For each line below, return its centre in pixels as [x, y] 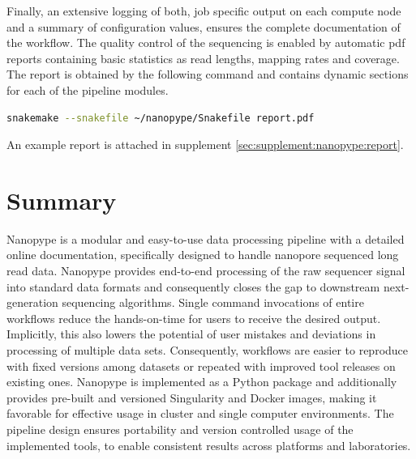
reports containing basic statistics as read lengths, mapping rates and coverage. [203, 58]
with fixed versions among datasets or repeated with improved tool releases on [201, 365]
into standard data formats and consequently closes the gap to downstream [193, 286]
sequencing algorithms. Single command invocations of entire [213, 302]
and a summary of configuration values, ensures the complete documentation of [204, 26]
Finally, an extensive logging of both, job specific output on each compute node [204, 11]
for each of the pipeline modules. [88, 89]
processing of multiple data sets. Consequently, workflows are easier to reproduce [208, 350]
